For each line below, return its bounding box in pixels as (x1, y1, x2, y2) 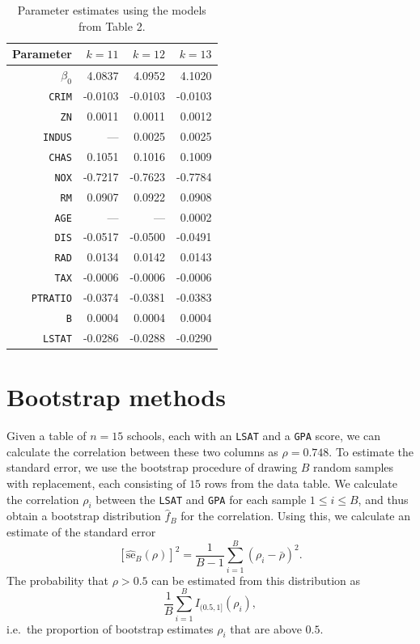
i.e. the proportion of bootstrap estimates (6, 620, 214, 637)
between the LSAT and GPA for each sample (95, 490, 307, 507)
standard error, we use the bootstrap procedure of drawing (6, 459, 298, 476)
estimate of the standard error (6, 523, 156, 540)
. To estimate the (329, 443, 414, 460)
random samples (313, 459, 394, 476)
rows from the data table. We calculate (204, 475, 397, 492)
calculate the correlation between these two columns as (6, 443, 278, 460)
